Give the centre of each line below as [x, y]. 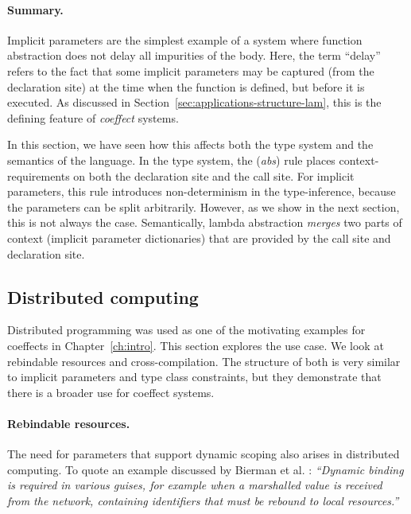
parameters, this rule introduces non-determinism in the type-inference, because [202, 191]
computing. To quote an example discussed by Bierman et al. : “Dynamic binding [205, 469]
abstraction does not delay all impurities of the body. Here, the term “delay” [194, 55]
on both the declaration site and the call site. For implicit [214, 175]
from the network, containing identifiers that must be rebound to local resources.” [203, 500]
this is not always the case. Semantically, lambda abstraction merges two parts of [205, 222]
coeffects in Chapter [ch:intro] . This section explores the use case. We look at [196, 345]
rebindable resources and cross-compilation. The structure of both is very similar [204, 361]
